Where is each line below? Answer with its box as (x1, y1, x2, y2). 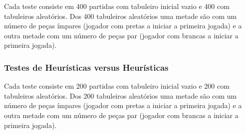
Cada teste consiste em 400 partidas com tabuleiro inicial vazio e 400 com (4, 1, 230, 11)
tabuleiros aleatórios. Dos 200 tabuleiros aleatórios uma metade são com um (4, 90, 237, 101)
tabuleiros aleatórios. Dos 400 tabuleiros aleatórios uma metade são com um (4, 10, 237, 21)
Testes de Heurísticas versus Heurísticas (4, 61, 169, 73)
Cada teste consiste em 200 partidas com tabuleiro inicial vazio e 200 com (4, 81, 230, 91)
